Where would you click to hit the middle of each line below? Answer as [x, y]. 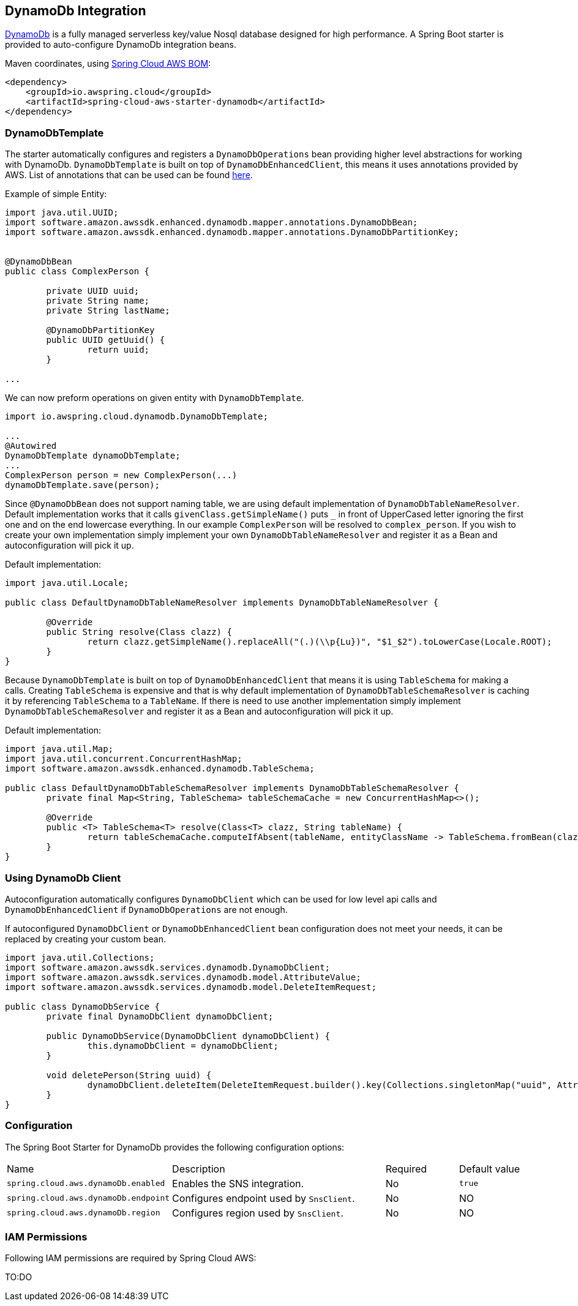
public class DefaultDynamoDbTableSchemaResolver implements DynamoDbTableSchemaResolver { [232, 788]
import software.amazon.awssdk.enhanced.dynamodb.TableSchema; [160, 769]
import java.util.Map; [59, 749]
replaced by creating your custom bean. [85, 939]
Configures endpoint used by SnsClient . [264, 1198]
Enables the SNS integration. [238, 1183]
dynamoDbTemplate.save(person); [82, 485]
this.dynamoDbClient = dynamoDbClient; [183, 1045]
